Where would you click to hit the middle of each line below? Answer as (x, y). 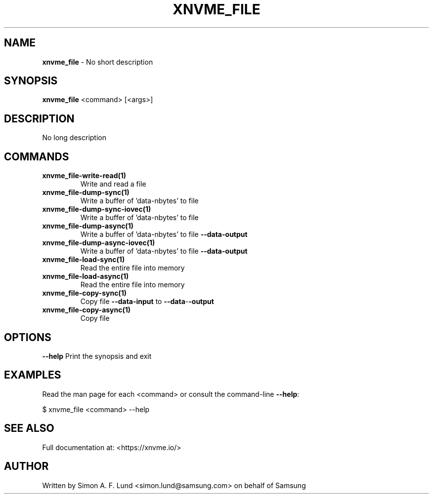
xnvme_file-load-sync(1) (84, 260)
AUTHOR (26, 466)
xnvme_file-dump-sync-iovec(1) (97, 209)
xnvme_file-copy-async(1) (87, 310)
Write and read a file (113, 184)
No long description (74, 138)
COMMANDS (37, 156)
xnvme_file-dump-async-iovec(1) (99, 243)
